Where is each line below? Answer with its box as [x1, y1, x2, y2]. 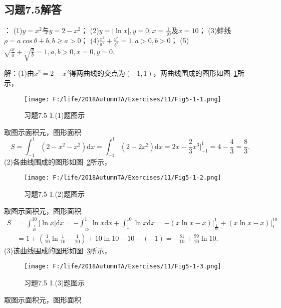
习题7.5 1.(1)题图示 [24, 110, 85, 120]
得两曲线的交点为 [69, 68, 126, 78]
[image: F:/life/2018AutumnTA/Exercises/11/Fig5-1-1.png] [24, 95, 221, 103]
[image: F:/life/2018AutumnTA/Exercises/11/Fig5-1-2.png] [24, 174, 221, 182]
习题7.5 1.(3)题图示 [24, 277, 85, 288]
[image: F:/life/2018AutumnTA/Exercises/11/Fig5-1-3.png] [24, 263, 221, 270]
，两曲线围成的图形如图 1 [153, 68, 237, 78]
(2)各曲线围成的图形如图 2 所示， [4, 156, 111, 167]
